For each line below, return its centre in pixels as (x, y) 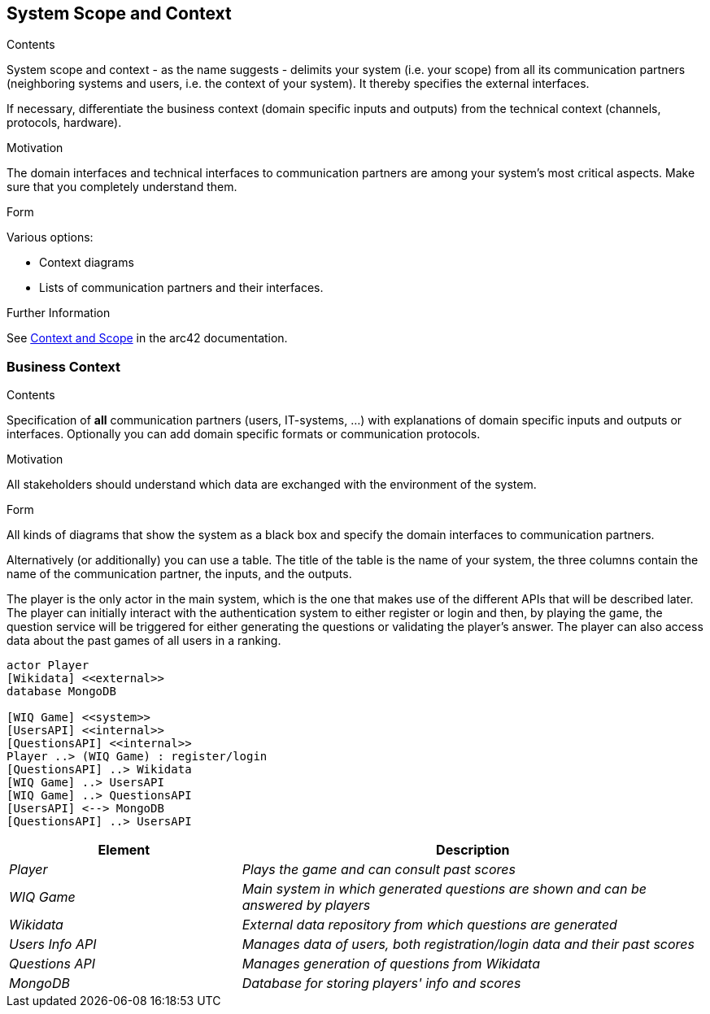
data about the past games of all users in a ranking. (144, 641)
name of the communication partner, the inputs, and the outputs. (179, 574)
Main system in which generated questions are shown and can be (444, 889)
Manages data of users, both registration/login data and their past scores (468, 944)
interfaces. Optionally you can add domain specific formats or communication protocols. (244, 434)
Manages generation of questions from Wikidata (391, 964)
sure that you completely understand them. (122, 187)
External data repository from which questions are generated (429, 925)
